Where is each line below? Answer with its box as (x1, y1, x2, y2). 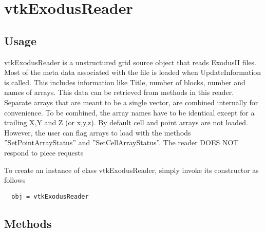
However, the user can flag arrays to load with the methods (4, 127, 191, 138)
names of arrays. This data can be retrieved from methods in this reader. (4, 87, 234, 98)
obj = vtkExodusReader (11, 192, 89, 200)
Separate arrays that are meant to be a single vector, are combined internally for (4, 96, 258, 107)
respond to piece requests (4, 147, 84, 158)
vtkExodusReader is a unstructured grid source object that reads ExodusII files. (4, 56, 257, 67)
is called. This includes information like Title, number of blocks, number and (4, 76, 245, 87)
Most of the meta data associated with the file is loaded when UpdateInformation (4, 67, 261, 78)
